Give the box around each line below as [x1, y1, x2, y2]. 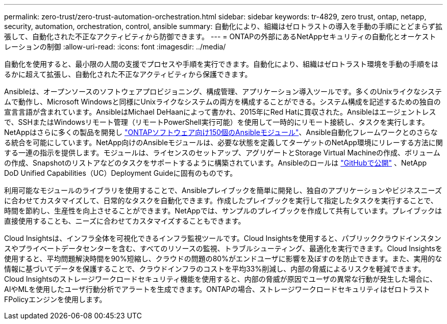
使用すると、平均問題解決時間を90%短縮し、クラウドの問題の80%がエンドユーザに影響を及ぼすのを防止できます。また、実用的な [4, 254, 442, 263]
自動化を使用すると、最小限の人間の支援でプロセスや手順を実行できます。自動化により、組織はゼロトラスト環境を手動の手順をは [4, 60, 438, 68]
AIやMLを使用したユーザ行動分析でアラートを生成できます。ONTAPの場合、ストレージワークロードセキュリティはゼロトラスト [4, 285, 430, 293]
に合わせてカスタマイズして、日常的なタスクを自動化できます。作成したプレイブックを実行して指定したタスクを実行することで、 [4, 196, 438, 205]
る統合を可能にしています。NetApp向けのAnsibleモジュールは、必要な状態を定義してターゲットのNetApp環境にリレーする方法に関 [4, 138, 443, 147]
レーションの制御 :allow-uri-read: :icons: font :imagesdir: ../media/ [4, 42, 226, 51]
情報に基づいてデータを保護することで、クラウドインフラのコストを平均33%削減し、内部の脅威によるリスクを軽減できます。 [4, 264, 426, 273]
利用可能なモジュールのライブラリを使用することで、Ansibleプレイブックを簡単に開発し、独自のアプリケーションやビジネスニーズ [4, 186, 442, 195]
